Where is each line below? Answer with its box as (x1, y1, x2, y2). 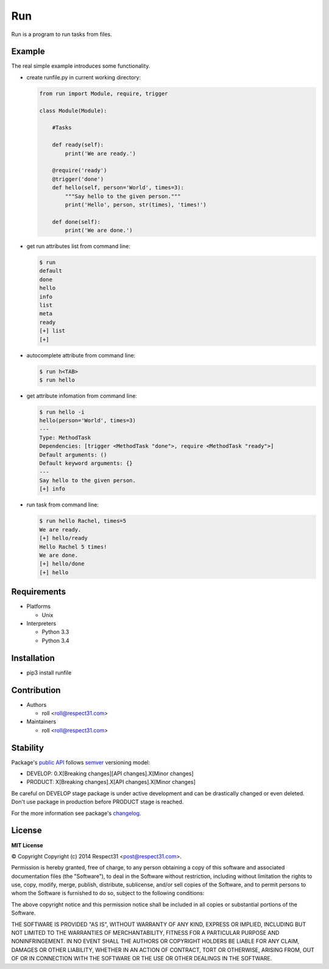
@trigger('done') (52, 175, 104, 183)
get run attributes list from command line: (26, 243, 130, 250)
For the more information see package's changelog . (11, 810, 141, 817)
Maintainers (26, 718, 57, 725)
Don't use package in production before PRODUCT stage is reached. (11, 798, 184, 806)
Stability (11, 742, 44, 753)
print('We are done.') (65, 227, 133, 234)
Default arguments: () (39, 451, 107, 458)
